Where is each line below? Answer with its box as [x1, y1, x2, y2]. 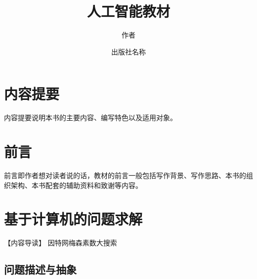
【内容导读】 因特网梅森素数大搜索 [4, 237, 117, 248]
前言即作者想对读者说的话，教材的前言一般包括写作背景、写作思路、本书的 [4, 170, 246, 180]
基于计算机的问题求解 [4, 209, 143, 229]
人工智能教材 [86, 1, 170, 21]
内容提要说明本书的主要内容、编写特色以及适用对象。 [4, 112, 177, 123]
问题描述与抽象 [4, 262, 77, 277]
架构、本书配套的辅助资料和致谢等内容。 [10, 180, 142, 190]
